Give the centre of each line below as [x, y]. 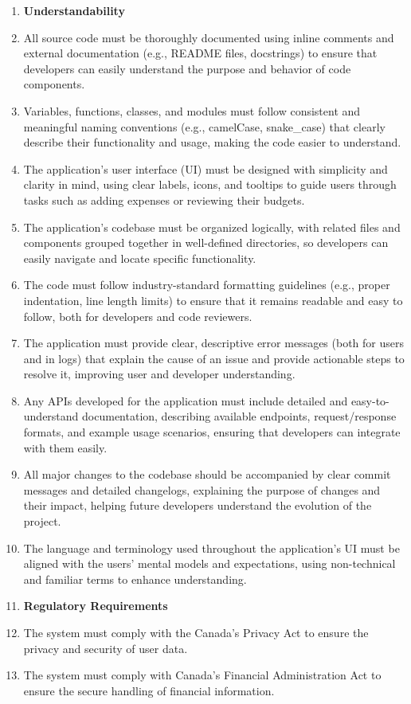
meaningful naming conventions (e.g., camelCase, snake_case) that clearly [204, 126]
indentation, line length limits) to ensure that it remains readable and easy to [213, 300]
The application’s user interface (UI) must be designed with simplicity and [205, 168]
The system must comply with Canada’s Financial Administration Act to [202, 675]
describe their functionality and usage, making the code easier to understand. [212, 142]
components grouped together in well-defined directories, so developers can [206, 242]
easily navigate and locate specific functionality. [140, 258]
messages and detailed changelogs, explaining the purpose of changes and [202, 489]
